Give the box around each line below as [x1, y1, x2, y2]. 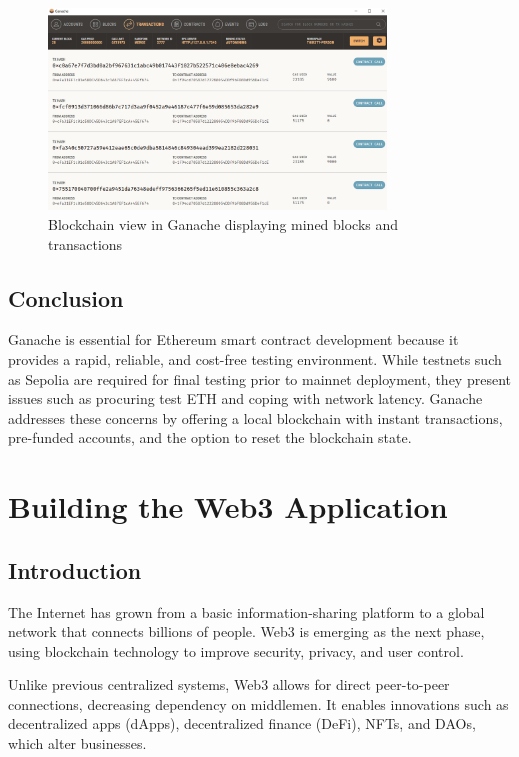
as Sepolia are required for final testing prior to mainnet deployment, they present [8, 368, 511, 389]
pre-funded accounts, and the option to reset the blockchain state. [8, 427, 412, 448]
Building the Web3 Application [8, 486, 448, 527]
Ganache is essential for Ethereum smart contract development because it [8, 329, 459, 350]
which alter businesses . [8, 733, 147, 754]
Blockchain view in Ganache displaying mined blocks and [48, 213, 399, 234]
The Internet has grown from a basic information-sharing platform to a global [8, 601, 485, 622]
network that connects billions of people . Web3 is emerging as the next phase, [8, 621, 485, 642]
